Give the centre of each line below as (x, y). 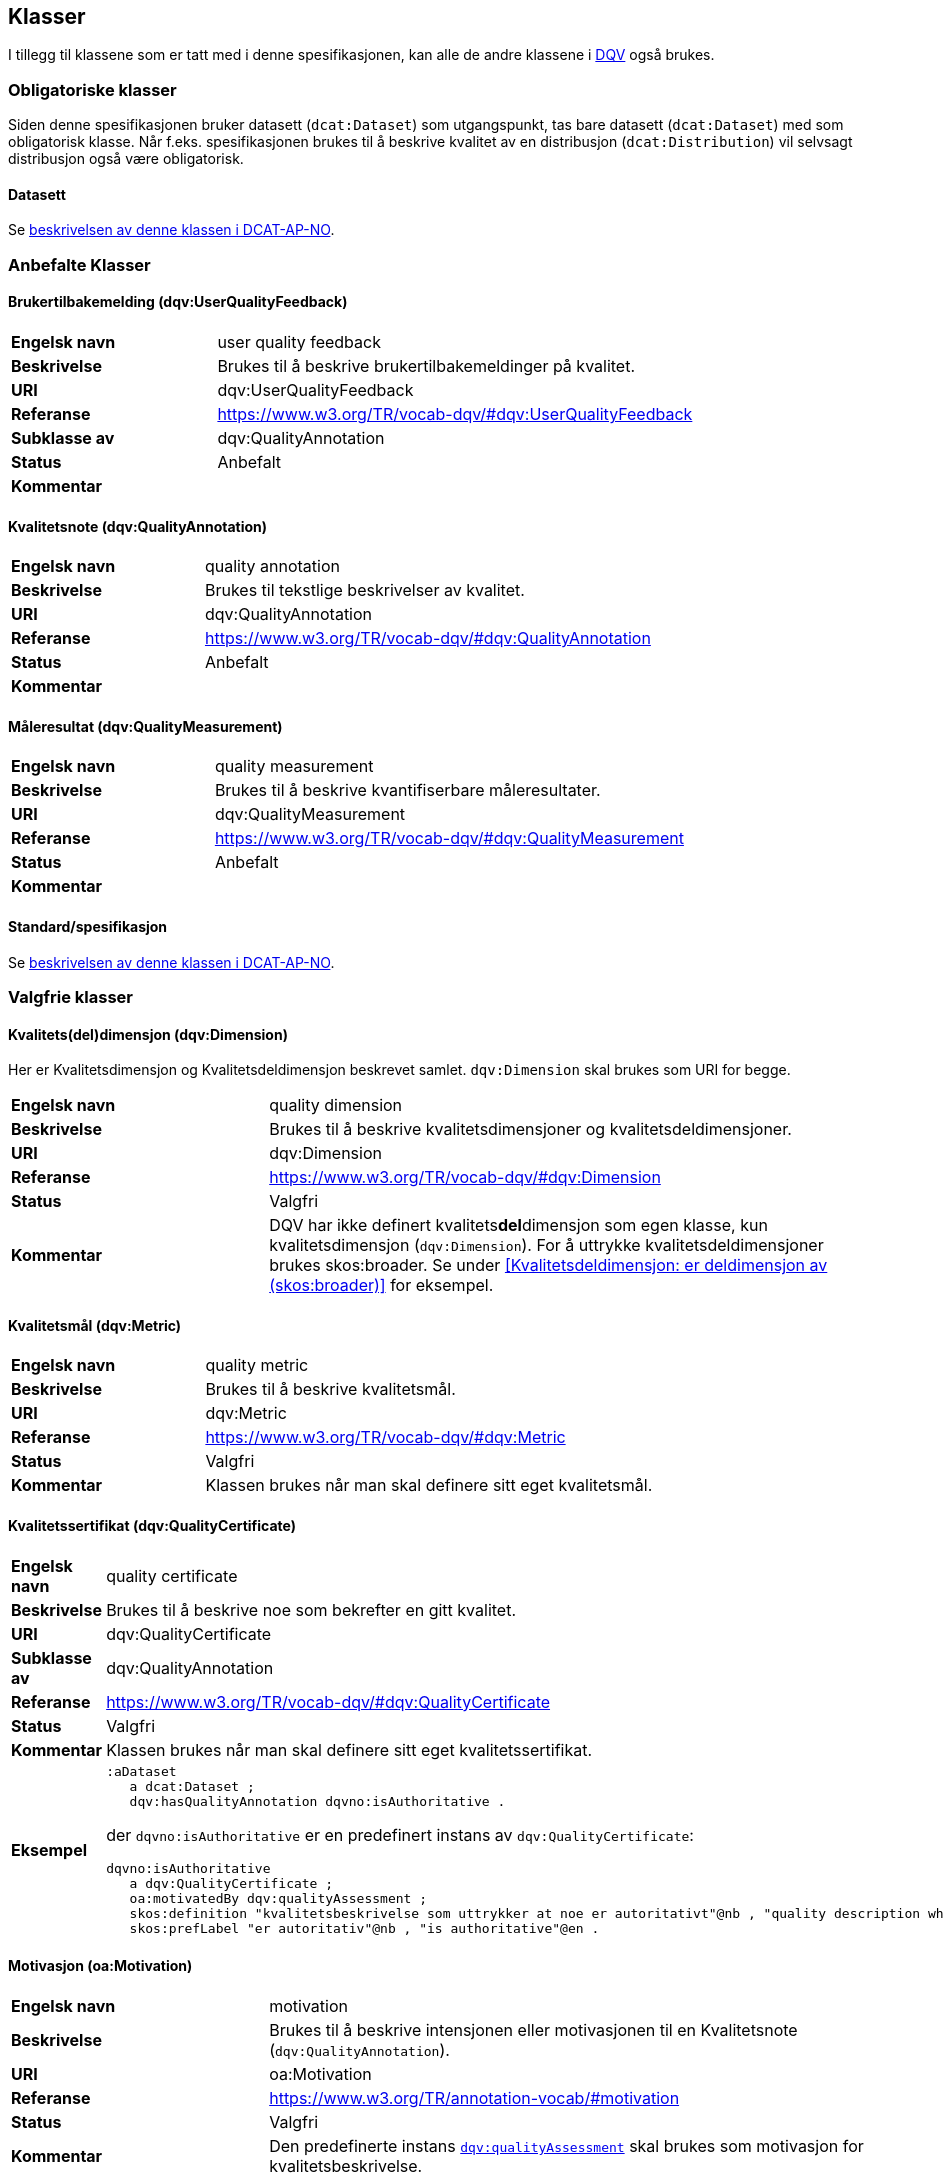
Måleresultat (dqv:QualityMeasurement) (145, 726)
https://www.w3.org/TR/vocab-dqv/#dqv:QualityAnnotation (427, 638)
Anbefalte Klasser (79, 264)
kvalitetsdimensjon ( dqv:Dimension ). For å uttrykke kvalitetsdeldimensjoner (546, 1245)
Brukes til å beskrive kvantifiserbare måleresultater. (407, 790)
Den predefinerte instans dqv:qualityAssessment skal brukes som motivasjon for (566, 2145)
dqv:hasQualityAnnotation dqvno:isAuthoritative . (317, 1801)
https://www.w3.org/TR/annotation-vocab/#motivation (474, 2097)
